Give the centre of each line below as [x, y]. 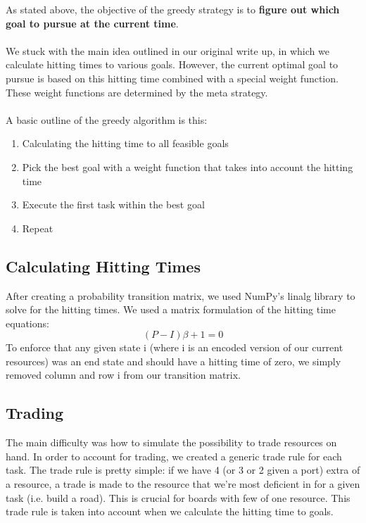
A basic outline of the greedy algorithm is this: [107, 119]
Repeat [38, 228]
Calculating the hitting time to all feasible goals [125, 143]
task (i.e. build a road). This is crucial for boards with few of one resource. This [178, 497]
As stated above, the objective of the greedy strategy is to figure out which [173, 9]
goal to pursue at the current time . [92, 23]
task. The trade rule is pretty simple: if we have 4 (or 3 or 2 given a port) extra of [183, 470]
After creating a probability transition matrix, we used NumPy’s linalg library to [181, 295]
